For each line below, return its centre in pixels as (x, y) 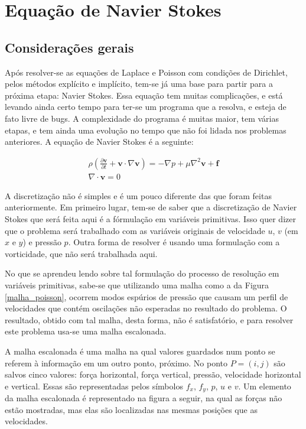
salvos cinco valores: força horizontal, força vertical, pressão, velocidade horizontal (153, 374)
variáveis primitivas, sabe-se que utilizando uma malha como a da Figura (137, 285)
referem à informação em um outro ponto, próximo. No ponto (116, 363)
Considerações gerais (69, 47)
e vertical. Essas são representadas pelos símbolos (94, 386)
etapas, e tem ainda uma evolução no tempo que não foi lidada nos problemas (146, 130)
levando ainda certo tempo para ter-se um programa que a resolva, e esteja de (146, 107)
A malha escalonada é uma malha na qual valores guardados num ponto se (140, 351)
